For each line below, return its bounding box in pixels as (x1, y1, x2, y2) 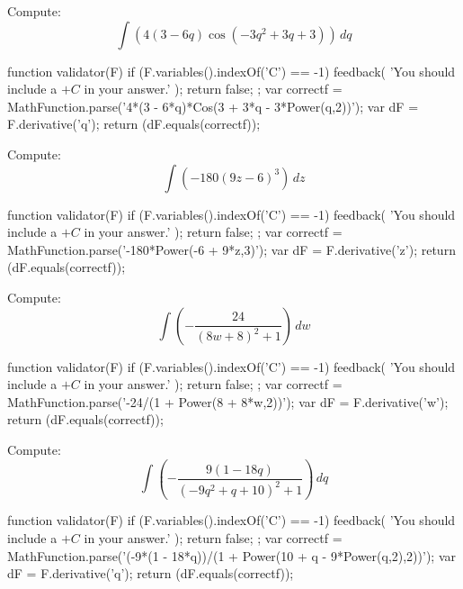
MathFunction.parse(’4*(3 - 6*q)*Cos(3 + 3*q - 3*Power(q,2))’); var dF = (7, 96, 419, 115)
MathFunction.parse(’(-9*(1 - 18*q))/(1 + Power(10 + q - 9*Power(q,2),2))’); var (7, 546, 457, 565)
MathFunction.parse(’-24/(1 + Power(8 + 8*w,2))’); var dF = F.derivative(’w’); (7, 392, 449, 411)
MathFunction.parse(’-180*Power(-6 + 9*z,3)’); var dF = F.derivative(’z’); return (7, 240, 456, 258)
